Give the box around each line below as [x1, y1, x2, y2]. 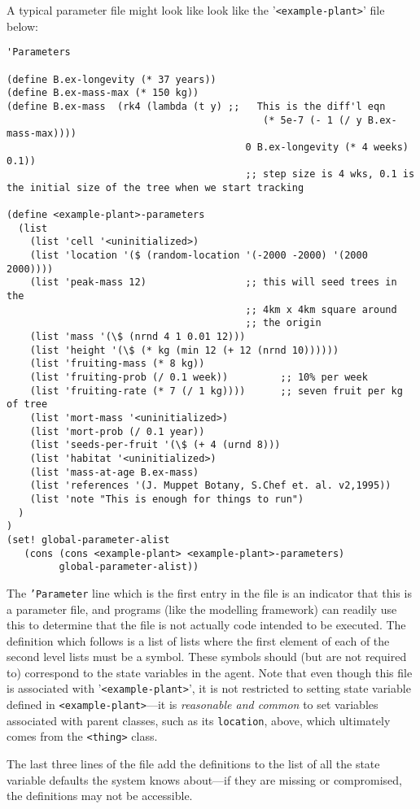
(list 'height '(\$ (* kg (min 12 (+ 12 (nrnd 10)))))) [29, 344, 339, 356]
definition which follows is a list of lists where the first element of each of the [7, 632, 390, 649]
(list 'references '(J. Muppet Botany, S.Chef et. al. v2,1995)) [29, 480, 392, 492]
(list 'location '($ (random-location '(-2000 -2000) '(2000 [29, 250, 368, 262]
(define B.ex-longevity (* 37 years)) [7, 73, 217, 85]
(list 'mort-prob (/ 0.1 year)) [29, 425, 205, 437]
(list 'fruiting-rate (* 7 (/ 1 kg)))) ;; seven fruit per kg [29, 385, 403, 397]
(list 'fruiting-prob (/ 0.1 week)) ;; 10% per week [29, 372, 368, 383]
